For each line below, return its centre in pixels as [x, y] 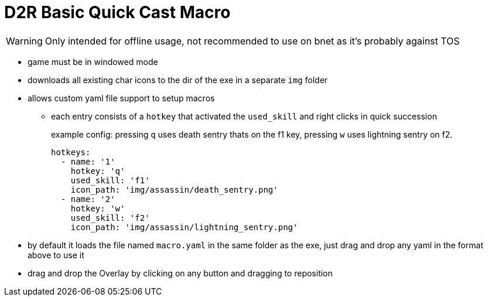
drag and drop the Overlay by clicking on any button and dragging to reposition [180, 273]
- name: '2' [88, 199]
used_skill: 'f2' [110, 218]
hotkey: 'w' [98, 208]
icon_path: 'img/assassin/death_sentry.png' [174, 189]
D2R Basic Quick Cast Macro [117, 12]
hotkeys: [71, 152]
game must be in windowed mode [93, 61]
